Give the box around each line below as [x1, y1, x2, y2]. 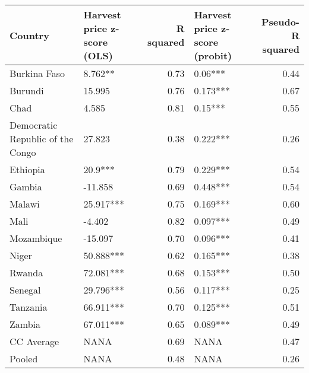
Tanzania [10, 300, 48, 314]
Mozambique [10, 231, 62, 245]
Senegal [10, 283, 41, 297]
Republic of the [10, 132, 74, 145]
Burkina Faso [10, 66, 65, 80]
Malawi [10, 197, 40, 211]
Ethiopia [10, 162, 45, 176]
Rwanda [10, 266, 43, 279]
